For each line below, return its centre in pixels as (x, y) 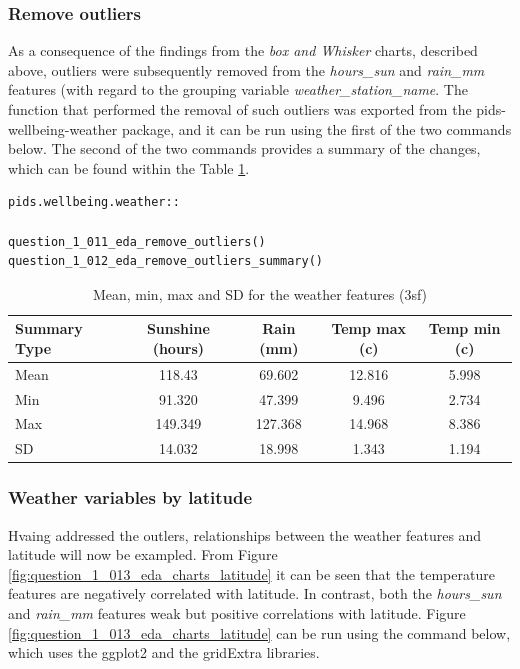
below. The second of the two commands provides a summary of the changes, (244, 148)
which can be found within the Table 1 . (129, 167)
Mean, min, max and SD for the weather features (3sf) (260, 293)
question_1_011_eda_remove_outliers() (137, 241)
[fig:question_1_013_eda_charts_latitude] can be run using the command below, (259, 632)
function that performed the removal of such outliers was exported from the (240, 109)
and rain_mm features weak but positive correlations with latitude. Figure (237, 613)
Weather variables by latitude (130, 497)
